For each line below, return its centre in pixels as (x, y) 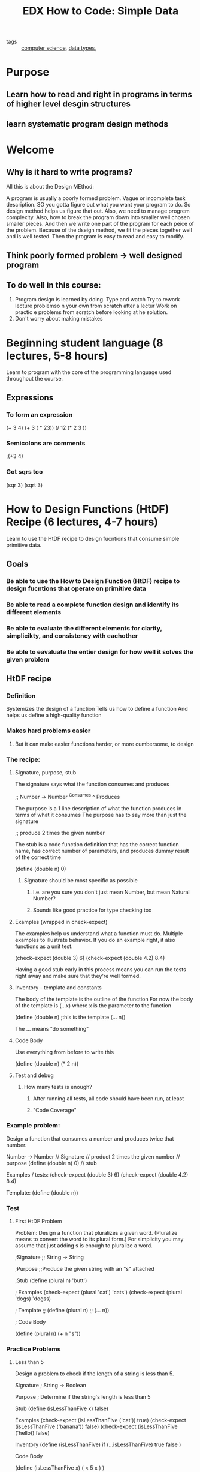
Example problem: (33, 1126)
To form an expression (40, 414)
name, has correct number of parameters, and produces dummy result (102, 851)
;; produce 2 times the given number (60, 833)
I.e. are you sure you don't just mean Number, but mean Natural (111, 892)
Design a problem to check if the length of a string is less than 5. (95, 1374)
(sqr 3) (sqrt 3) (25, 485)
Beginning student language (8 (85, 343)
